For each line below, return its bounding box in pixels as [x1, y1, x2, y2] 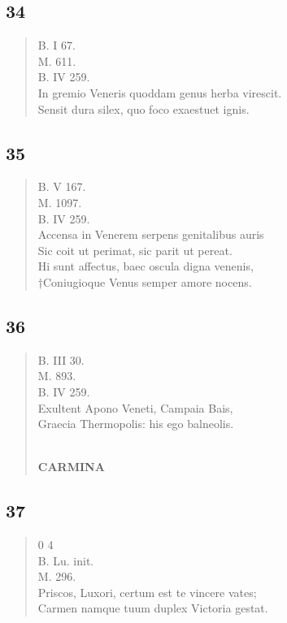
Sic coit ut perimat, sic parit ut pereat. [37, 241, 233, 258]
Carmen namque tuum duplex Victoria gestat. [37, 599, 268, 617]
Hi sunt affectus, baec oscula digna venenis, [37, 257, 254, 275]
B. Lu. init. [37, 552, 94, 569]
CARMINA [37, 458, 105, 475]
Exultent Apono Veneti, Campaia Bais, [37, 399, 233, 416]
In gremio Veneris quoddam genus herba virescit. [37, 84, 282, 101]
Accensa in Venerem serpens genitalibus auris [37, 226, 264, 243]
